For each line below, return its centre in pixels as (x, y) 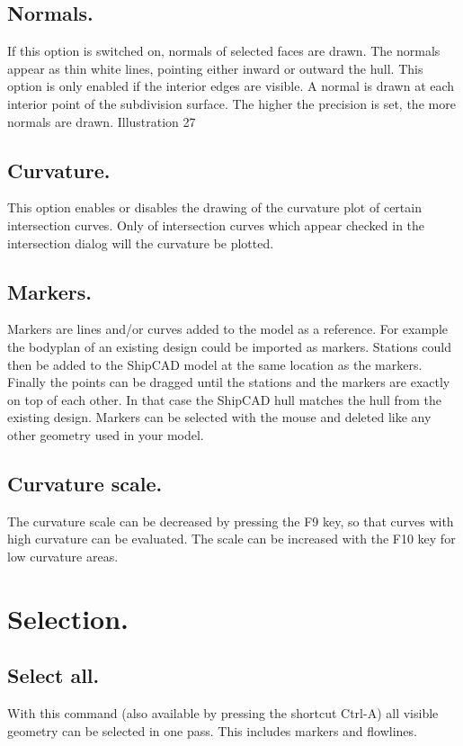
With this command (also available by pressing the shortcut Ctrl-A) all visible (223, 713)
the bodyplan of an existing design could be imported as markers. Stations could (230, 346)
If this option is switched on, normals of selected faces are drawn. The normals (224, 51)
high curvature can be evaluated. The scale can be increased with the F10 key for (231, 539)
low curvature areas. (63, 556)
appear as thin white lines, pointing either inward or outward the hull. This (215, 68)
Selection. (68, 618)
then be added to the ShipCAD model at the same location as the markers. (215, 364)
